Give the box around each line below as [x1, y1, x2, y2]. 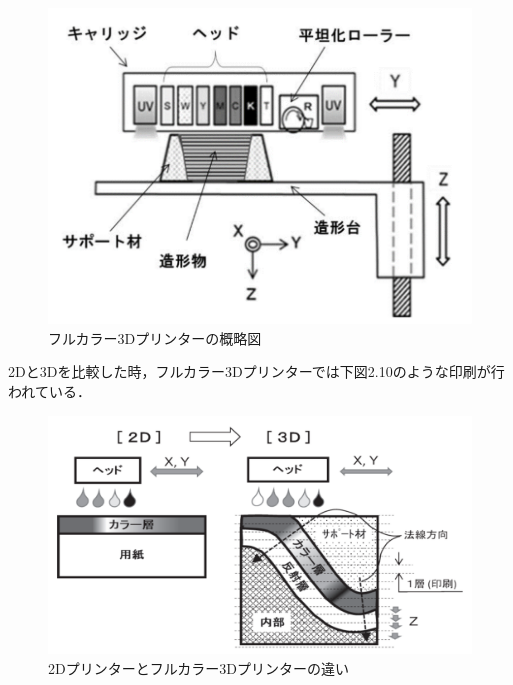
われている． [8, 380, 91, 401]
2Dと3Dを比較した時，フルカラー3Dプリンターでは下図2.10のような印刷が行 [8, 361, 505, 382]
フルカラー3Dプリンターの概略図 [48, 327, 262, 348]
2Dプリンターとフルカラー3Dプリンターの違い [48, 657, 349, 678]
